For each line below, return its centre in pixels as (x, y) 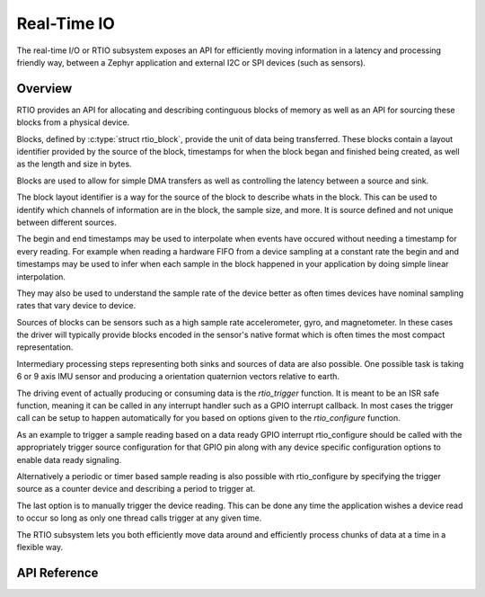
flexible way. (40, 547)
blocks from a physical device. (73, 122)
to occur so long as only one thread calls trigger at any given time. (139, 518)
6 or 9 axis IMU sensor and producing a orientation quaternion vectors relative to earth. (178, 377)
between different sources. (66, 222)
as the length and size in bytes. (74, 164)
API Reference (57, 572)
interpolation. (41, 276)
